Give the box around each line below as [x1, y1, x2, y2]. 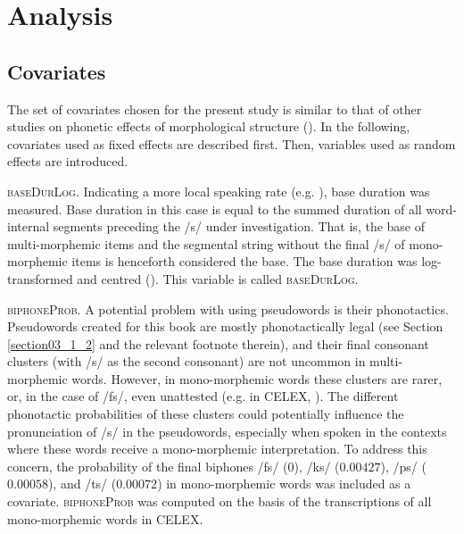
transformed [7, 269, 73, 288]
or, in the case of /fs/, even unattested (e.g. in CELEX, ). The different [7, 387, 399, 405]
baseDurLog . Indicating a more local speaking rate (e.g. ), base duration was [7, 181, 430, 200]
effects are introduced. [7, 152, 128, 171]
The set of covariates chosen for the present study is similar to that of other [7, 99, 422, 118]
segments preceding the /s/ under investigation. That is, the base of [53, 217, 426, 236]
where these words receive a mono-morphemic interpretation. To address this [7, 439, 427, 458]
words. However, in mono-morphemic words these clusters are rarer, [71, 369, 443, 388]
